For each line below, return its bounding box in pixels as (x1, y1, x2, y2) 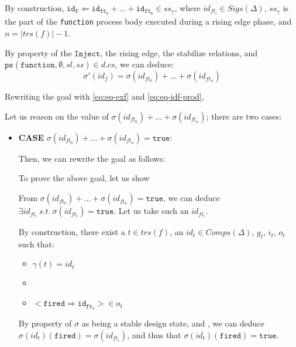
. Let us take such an (113, 205, 189, 217)
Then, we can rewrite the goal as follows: (18, 152, 166, 164)
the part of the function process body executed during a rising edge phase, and (5, 15, 292, 28)
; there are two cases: (206, 110, 282, 122)
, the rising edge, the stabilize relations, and (100, 46, 258, 59)
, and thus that (127, 328, 181, 341)
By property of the (5, 46, 72, 59)
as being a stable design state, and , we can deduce (81, 317, 264, 329)
